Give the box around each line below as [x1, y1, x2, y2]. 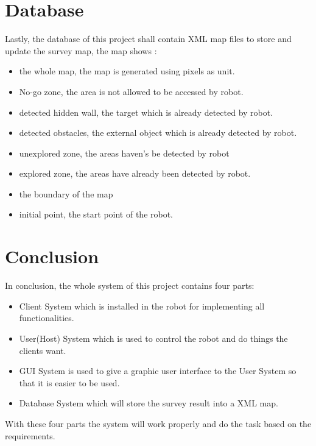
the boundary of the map [19, 187, 113, 200]
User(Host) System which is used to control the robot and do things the [19, 331, 288, 344]
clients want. [19, 344, 66, 356]
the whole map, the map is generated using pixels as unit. [19, 65, 235, 77]
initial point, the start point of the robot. [19, 208, 174, 221]
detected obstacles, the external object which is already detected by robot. [19, 126, 297, 139]
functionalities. [19, 311, 74, 324]
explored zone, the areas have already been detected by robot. [19, 167, 251, 180]
